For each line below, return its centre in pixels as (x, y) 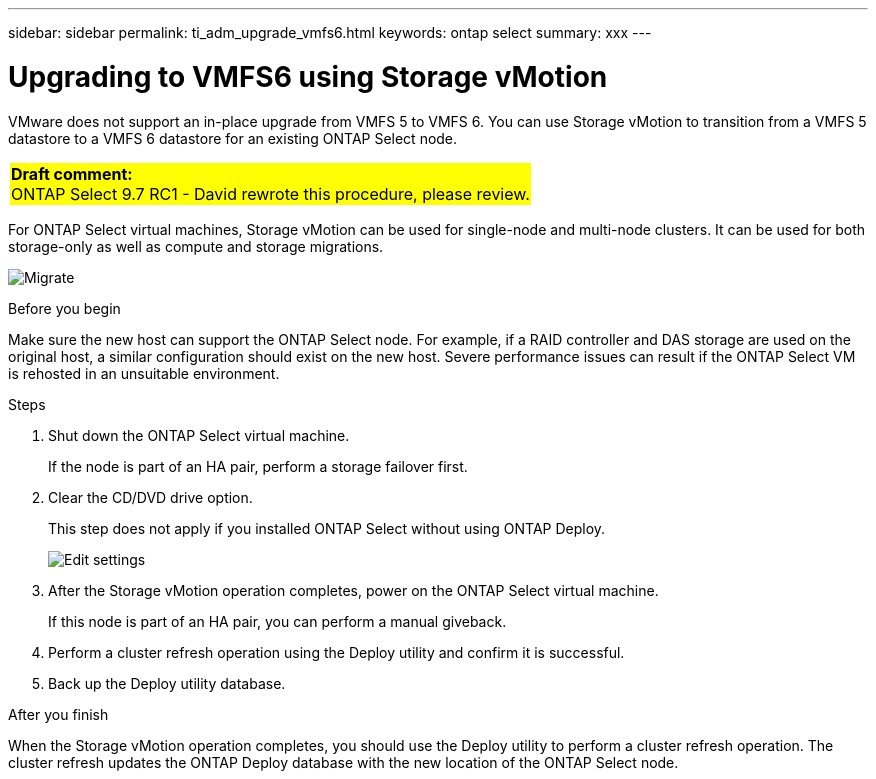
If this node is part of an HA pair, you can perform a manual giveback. (277, 621)
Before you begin (64, 308)
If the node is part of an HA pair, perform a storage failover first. (258, 466)
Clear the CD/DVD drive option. (150, 497)
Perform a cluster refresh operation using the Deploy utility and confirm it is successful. (336, 652)
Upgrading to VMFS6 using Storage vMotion (308, 76)
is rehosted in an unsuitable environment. (144, 373)
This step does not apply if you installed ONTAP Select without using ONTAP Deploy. (327, 528)
